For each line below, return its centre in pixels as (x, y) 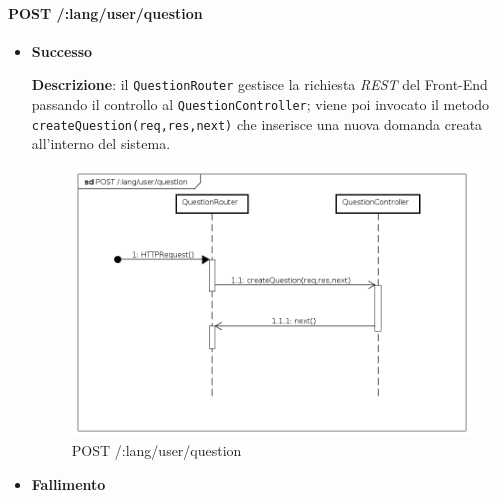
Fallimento (68, 483)
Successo (62, 50)
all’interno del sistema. (101, 143)
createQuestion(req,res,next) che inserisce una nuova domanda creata (257, 123)
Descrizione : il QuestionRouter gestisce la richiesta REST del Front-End (259, 84)
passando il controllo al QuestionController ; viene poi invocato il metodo (260, 104)
